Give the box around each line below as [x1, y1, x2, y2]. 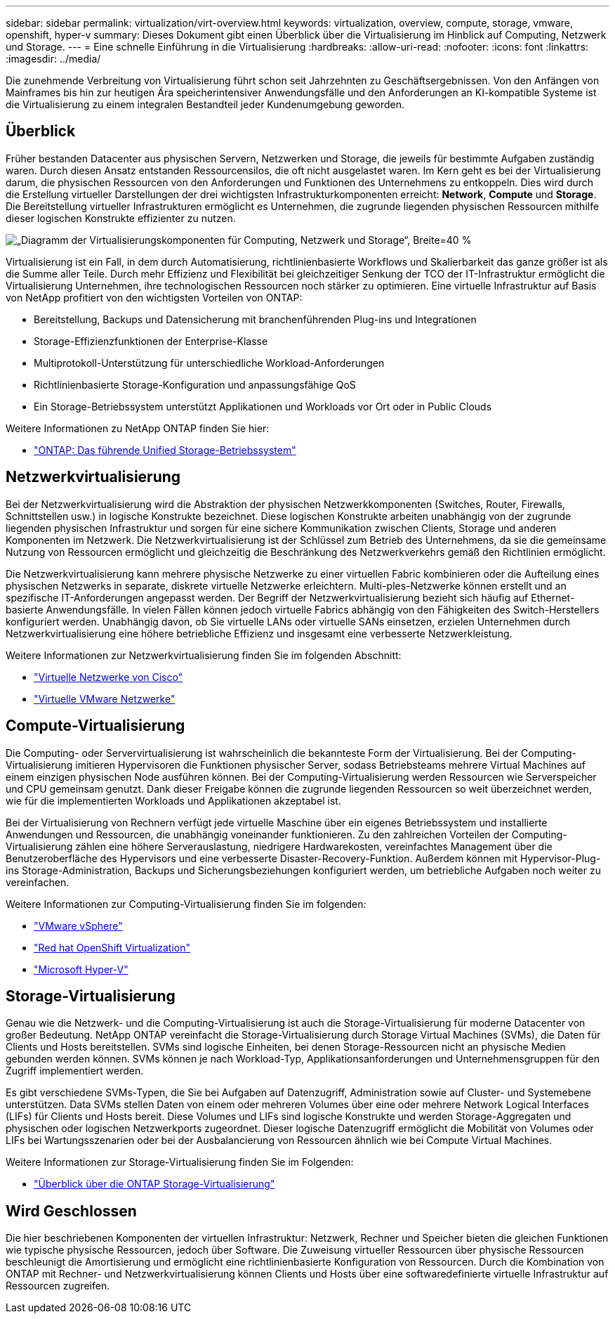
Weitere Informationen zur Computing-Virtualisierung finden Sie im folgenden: [6, 897, 366, 910]
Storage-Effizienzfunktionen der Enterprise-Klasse [34, 334, 268, 347]
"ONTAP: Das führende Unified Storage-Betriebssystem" [34, 443, 296, 456]
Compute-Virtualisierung [6, 717, 185, 735]
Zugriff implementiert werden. [6, 1065, 144, 1077]
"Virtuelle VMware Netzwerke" [34, 692, 176, 705]
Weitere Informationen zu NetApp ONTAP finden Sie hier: [6, 422, 270, 434]
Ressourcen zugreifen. [6, 1280, 110, 1292]
